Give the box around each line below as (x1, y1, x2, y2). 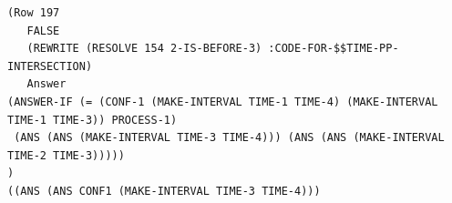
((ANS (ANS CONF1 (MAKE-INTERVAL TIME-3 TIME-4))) (7, 184, 321, 198)
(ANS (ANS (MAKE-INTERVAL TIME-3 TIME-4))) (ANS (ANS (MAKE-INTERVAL (14, 131, 445, 145)
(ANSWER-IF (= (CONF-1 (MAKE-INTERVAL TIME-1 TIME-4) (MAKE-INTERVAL (7, 95, 438, 108)
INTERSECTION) (7, 59, 93, 73)
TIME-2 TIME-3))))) (7, 148, 125, 162)
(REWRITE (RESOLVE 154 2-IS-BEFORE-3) (26, 42, 262, 56)
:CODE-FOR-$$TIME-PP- (268, 42, 399, 56)
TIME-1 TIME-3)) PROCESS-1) (7, 113, 178, 127)
